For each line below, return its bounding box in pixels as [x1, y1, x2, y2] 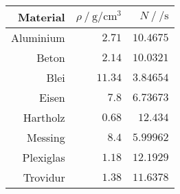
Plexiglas [22, 149, 65, 165]
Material [17, 9, 65, 25]
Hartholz [23, 109, 65, 125]
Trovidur [23, 169, 65, 185]
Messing [26, 129, 65, 145]
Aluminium [11, 30, 65, 45]
